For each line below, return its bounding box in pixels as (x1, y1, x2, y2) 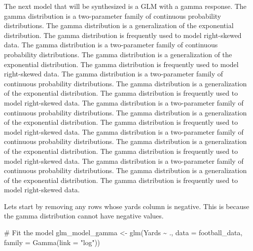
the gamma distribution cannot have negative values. (4, 211, 164, 221)
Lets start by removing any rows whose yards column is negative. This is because (4, 201, 250, 211)
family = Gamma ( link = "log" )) (4, 237, 100, 247)
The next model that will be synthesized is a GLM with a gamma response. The (4, 1, 247, 11)
